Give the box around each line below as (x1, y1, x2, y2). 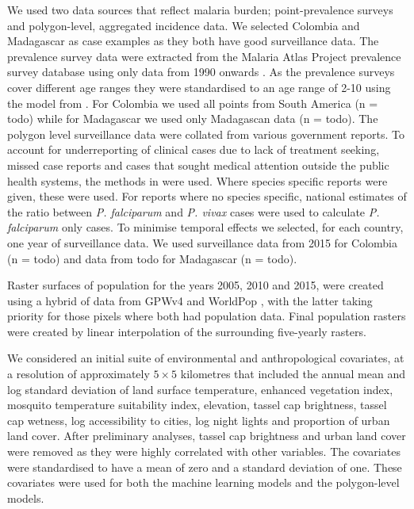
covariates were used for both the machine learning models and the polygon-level (7, 474, 400, 491)
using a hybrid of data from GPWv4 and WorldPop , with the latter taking (7, 292, 373, 308)
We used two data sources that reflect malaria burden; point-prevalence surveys (7, 2, 393, 17)
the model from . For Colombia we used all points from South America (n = (7, 94, 378, 111)
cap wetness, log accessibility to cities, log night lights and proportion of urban (7, 411, 390, 428)
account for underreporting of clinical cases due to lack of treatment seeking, (7, 141, 380, 158)
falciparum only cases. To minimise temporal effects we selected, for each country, (7, 219, 404, 235)
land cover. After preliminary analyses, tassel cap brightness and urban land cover (7, 427, 406, 444)
